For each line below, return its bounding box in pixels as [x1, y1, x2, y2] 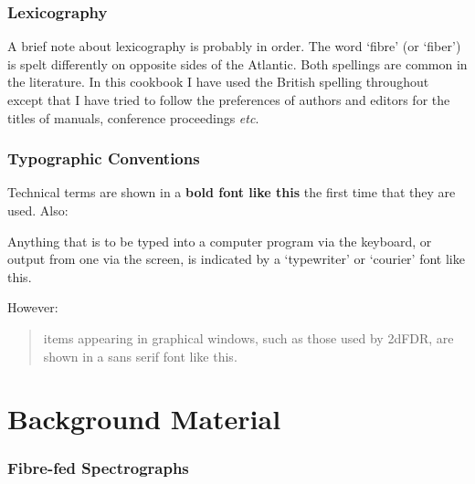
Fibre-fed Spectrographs [7, 457, 189, 479]
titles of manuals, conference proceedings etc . [7, 108, 259, 127]
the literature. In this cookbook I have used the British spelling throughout [7, 72, 429, 91]
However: [7, 298, 58, 317]
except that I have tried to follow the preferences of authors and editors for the [7, 90, 450, 109]
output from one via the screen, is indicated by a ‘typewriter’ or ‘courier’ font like [7, 249, 465, 268]
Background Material [7, 400, 281, 437]
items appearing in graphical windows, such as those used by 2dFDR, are [43, 328, 454, 347]
